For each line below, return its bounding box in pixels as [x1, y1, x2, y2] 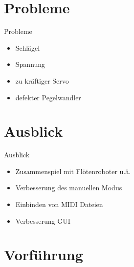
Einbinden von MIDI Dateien [15, 199, 103, 209]
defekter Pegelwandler [15, 92, 81, 102]
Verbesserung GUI [15, 215, 70, 226]
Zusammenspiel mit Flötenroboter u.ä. [15, 166, 131, 176]
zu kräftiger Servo [15, 75, 69, 86]
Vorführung [4, 244, 83, 265]
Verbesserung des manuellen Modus [15, 182, 122, 193]
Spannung [15, 59, 45, 69]
